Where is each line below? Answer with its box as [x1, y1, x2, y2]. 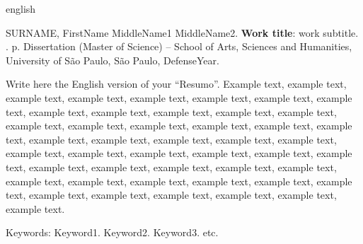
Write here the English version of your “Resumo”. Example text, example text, [6, 76, 347, 91]
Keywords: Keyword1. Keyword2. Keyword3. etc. [6, 225, 219, 240]
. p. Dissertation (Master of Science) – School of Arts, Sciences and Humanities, [6, 39, 352, 54]
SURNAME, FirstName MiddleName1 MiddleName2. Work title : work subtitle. [6, 25, 359, 40]
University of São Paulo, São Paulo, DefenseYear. [6, 52, 219, 67]
